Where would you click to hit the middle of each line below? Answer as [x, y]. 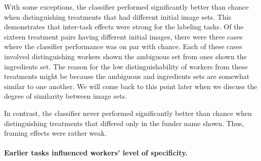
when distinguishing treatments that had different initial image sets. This [118, 16]
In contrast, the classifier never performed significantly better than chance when [128, 113]
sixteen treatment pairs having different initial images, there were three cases [123, 36]
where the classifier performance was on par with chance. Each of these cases [123, 46]
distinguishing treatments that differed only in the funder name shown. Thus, [124, 123]
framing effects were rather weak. [55, 133]
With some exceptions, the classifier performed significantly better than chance [126, 7]
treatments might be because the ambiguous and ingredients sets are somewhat [127, 76]
